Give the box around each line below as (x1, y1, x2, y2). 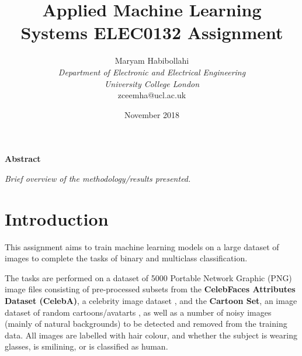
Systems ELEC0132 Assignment (20, 20, 283, 44)
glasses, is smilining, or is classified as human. (5, 340, 168, 352)
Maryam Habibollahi (114, 54, 189, 67)
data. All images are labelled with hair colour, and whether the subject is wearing (5, 329, 297, 341)
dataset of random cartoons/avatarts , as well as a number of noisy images (5, 306, 272, 318)
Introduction (5, 206, 109, 230)
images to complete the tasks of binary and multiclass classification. (5, 252, 248, 264)
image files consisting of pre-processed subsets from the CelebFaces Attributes (5, 283, 296, 295)
